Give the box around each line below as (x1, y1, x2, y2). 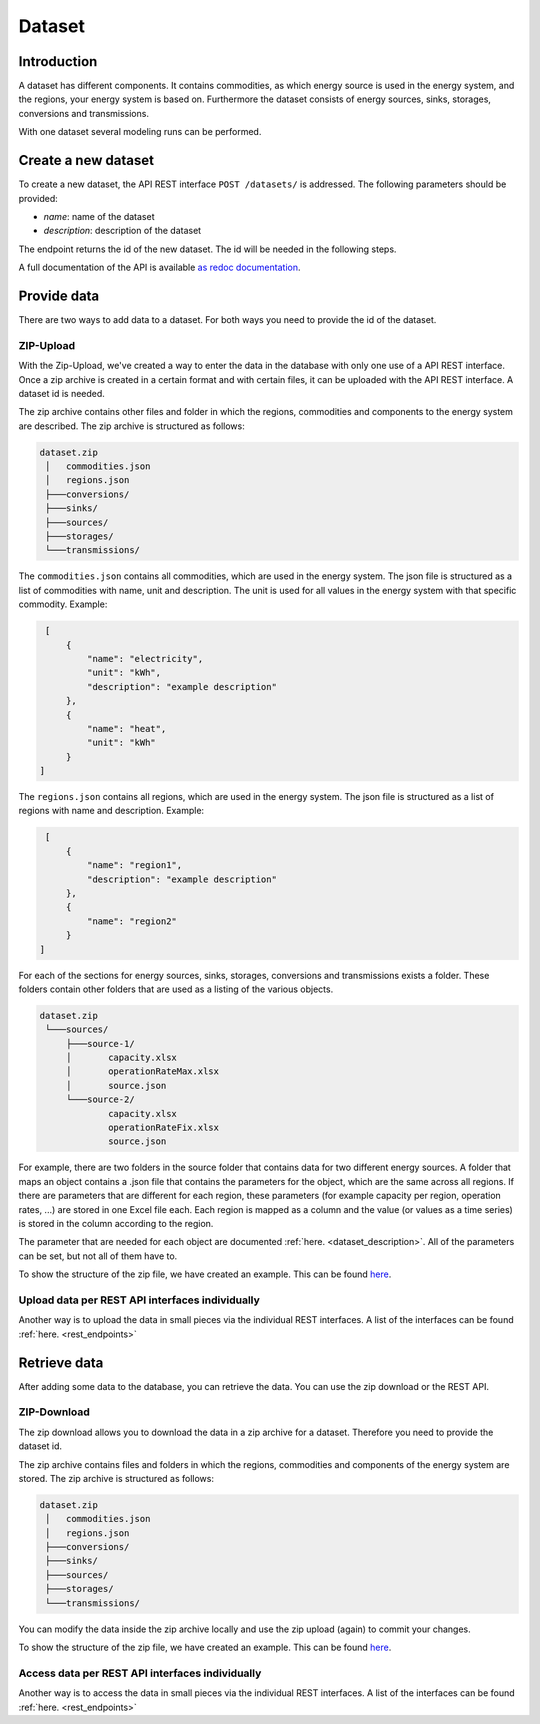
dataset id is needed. (18, 387, 105, 399)
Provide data (18, 287, 100, 304)
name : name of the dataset (43, 210, 155, 222)
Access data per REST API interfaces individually (18, 1666, 262, 1680)
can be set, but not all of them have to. (18, 1250, 178, 1262)
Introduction (18, 53, 98, 70)
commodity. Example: (18, 598, 108, 610)
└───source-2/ (65, 1094, 135, 1105)
